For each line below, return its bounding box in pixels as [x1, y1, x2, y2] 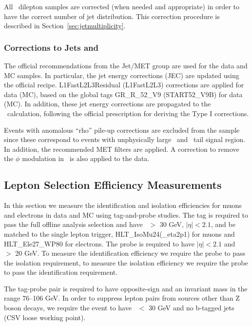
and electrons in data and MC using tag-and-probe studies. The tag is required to [4, 209, 249, 220]
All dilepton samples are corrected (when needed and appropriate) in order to [4, 1, 240, 11]
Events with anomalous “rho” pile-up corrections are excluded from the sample [4, 124, 240, 135]
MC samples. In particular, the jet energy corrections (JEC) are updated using [4, 70, 239, 80]
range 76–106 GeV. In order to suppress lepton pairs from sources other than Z [4, 293, 240, 303]
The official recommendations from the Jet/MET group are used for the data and [4, 61, 248, 70]
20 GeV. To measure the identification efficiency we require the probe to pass [15, 248, 246, 258]
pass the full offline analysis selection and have [4, 219, 143, 229]
